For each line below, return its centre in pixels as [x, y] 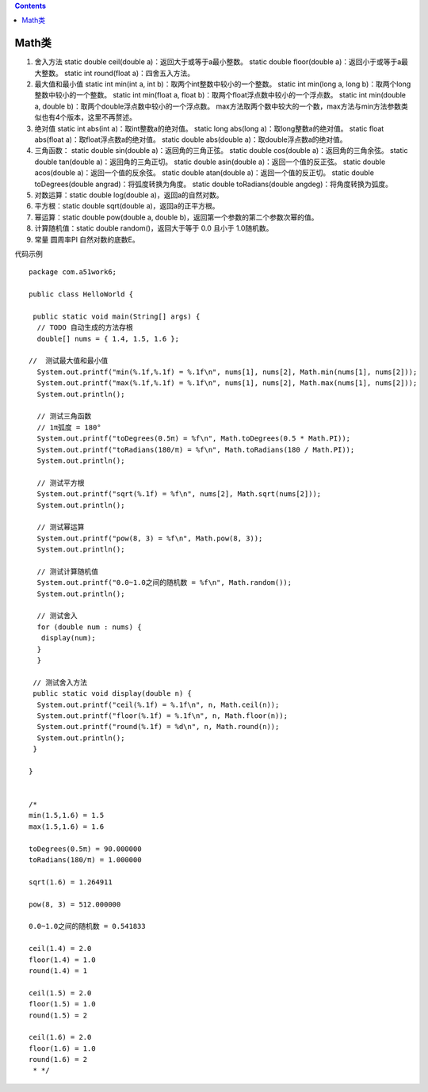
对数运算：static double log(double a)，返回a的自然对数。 [129, 195]
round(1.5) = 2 [58, 1015]
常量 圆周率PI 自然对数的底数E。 [87, 239]
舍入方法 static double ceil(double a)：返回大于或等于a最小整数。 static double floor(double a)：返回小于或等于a [218, 62]
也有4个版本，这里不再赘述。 [89, 117]
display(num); [68, 638]
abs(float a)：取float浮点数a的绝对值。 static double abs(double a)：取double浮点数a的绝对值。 [191, 139]
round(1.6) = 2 [58, 1060]
